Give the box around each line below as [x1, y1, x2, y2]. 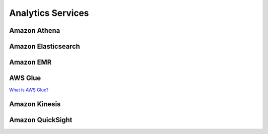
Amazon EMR [9, 58, 52, 67]
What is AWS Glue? [9, 87, 49, 93]
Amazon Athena [9, 26, 61, 35]
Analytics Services [9, 7, 89, 18]
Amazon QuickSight [9, 116, 72, 124]
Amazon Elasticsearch [9, 42, 80, 51]
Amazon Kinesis [9, 100, 61, 108]
